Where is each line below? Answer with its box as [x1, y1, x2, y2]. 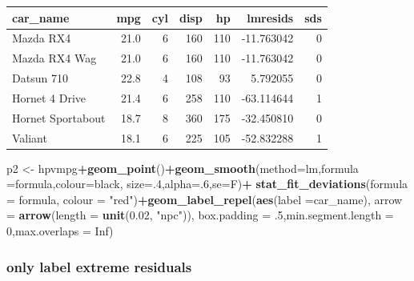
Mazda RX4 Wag [12, 50, 97, 66]
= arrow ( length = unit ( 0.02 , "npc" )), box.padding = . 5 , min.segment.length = [6, 207, 394, 223]
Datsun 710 [12, 70, 68, 86]
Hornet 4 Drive [12, 89, 86, 106]
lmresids [247, 9, 294, 26]
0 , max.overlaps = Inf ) [6, 223, 114, 239]
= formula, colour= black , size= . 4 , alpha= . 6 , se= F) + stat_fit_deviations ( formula [6, 175, 408, 192]
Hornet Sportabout [12, 109, 106, 126]
